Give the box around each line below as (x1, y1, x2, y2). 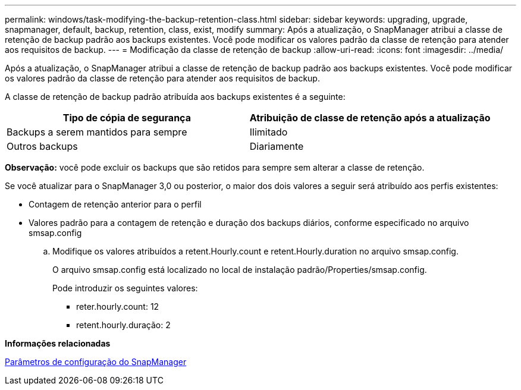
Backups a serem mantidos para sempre (7, 126, 187, 138)
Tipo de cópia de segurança (62, 112, 191, 124)
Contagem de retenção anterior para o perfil (29, 199, 202, 209)
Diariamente (249, 140, 304, 152)
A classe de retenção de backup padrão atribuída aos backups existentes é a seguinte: (5, 92, 346, 102)
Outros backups (7, 140, 78, 152)
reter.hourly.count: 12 (76, 301, 159, 312)
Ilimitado (249, 126, 288, 138)
